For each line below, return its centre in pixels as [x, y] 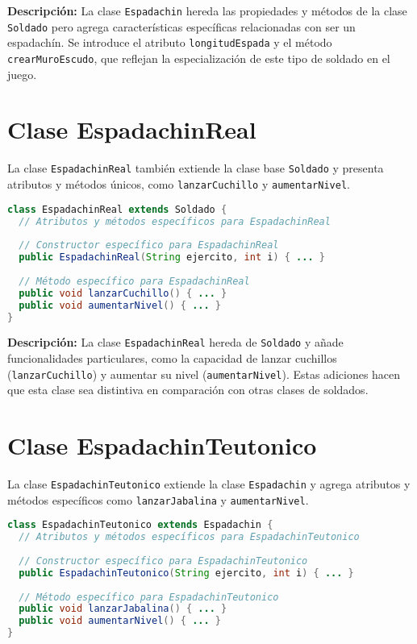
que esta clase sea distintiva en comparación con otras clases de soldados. [188, 390]
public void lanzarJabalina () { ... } [123, 609]
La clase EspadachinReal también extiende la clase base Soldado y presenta [196, 168]
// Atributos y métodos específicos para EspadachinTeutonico [189, 537]
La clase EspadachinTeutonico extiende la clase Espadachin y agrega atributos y [209, 484]
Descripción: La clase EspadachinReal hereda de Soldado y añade [175, 342]
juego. [22, 74]
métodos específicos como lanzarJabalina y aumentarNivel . [158, 499]
